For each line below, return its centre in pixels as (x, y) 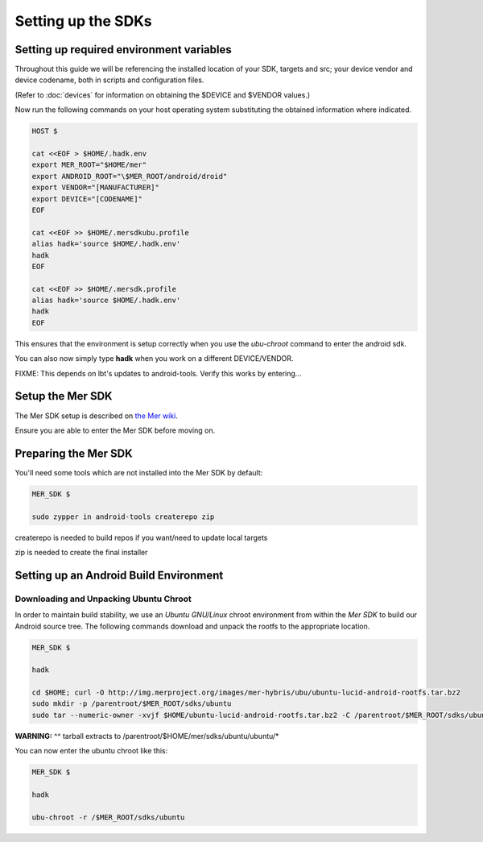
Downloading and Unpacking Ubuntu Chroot (103, 599)
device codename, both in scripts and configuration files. (109, 80)
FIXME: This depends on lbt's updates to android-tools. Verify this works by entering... (158, 373)
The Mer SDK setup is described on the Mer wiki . (97, 416)
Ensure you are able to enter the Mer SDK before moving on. (115, 430)
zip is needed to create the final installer (81, 552)
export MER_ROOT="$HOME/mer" (89, 165)
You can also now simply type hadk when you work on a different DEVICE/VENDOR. (154, 359)
